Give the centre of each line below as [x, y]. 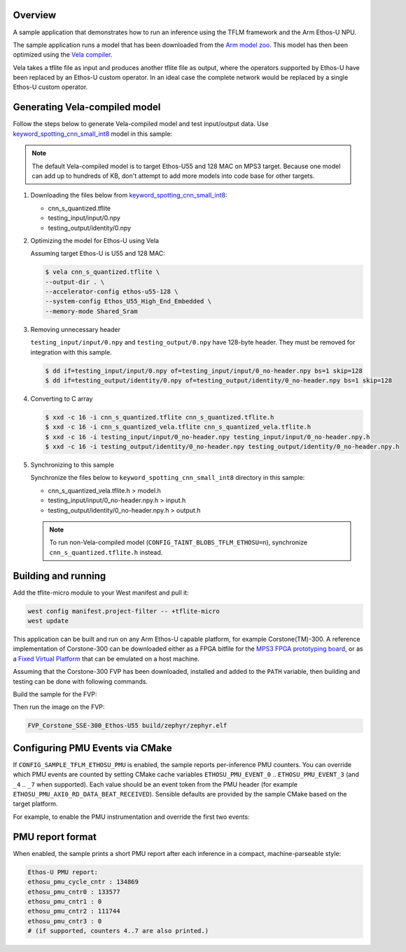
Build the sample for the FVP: [55, 694]
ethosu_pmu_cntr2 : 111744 [74, 911]
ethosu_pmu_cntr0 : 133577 [74, 892]
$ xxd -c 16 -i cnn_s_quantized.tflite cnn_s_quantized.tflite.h [160, 417]
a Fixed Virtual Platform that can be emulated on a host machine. [106, 658]
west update [48, 621]
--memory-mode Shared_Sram [91, 311]
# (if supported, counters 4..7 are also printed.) [118, 931]
